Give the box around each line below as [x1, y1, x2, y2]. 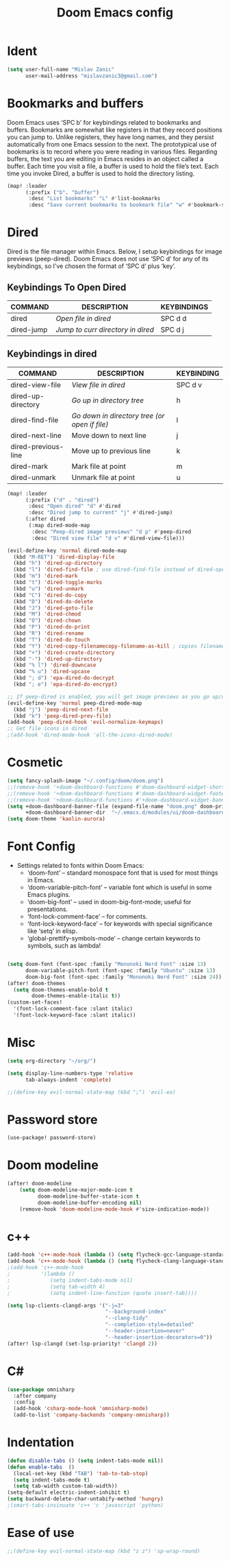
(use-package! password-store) [7, 1135, 97, 1141]
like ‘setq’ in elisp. [27, 927, 77, 935]
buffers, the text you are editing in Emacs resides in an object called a [7, 154, 204, 162]
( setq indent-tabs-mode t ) [13, 1476, 90, 1484]
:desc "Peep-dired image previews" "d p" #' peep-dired [31, 528, 192, 535]
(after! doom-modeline [7, 1181, 72, 1187]
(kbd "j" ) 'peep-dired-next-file [13, 706, 109, 713]
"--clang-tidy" [105, 1315, 149, 1322]
